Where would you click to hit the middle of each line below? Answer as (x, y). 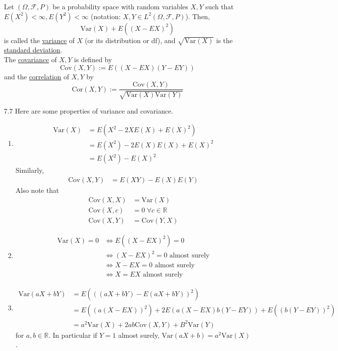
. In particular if (73, 335)
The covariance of (30, 59)
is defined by (93, 59)
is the (224, 40)
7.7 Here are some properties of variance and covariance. (89, 110)
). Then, (198, 16)
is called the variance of (39, 40)
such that (220, 6)
